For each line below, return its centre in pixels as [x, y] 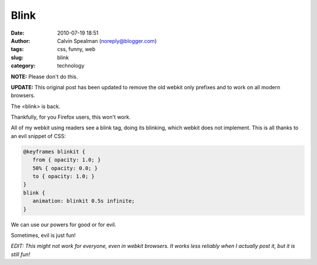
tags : [17, 49]
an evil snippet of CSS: [38, 136]
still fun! [21, 254]
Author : [21, 41]
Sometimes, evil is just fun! [43, 235]
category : [23, 66]
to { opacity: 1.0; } [64, 176]
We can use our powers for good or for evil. [64, 224]
